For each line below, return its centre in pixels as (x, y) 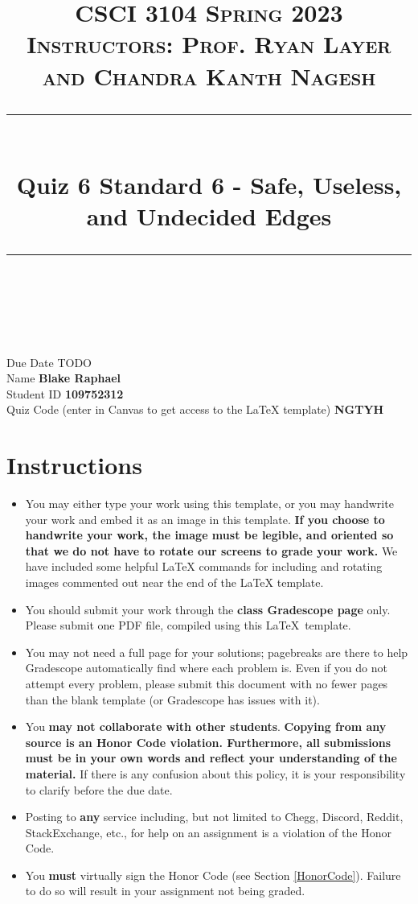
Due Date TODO (49, 362)
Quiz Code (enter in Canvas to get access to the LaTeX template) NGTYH (195, 409)
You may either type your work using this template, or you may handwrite (209, 503)
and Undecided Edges (209, 216)
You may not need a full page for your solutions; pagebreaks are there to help (217, 652)
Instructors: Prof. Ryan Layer (209, 44)
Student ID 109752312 (65, 393)
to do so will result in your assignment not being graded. (165, 891)
